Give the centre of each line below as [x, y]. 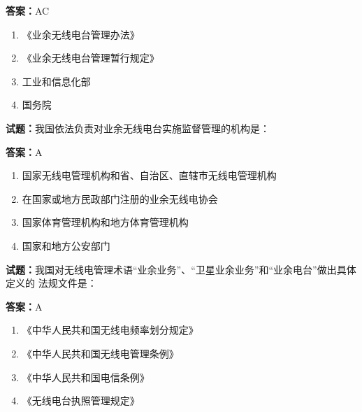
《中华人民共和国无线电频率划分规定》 [110, 330]
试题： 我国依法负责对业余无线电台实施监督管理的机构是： [138, 128]
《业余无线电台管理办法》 [81, 34]
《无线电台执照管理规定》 [81, 400]
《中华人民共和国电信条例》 [86, 377]
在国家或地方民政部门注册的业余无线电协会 [120, 198]
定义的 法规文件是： [51, 283]
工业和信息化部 [56, 81]
